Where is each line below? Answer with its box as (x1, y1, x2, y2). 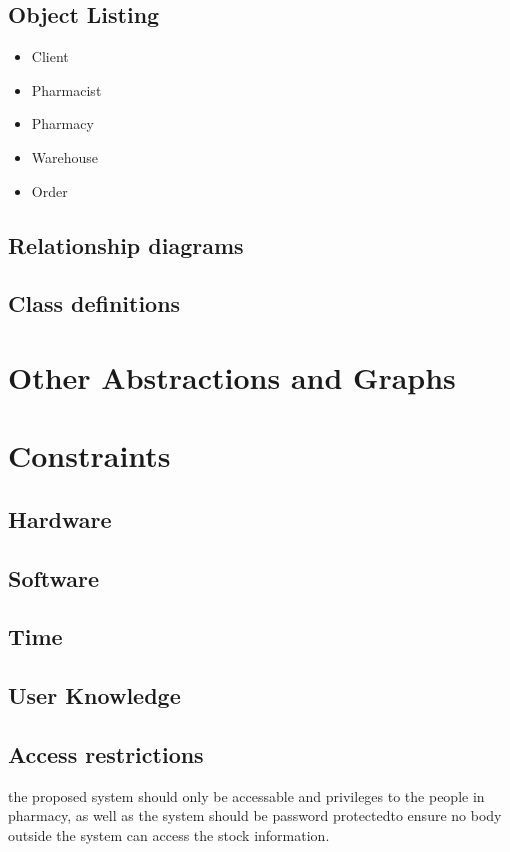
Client (31, 46, 69, 67)
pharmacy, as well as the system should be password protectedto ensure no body (8, 805, 502, 826)
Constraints (8, 435, 171, 476)
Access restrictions (8, 739, 204, 769)
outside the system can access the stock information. (8, 825, 330, 845)
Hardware (8, 503, 112, 534)
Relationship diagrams (8, 229, 244, 260)
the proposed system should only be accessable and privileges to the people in (8, 785, 485, 806)
